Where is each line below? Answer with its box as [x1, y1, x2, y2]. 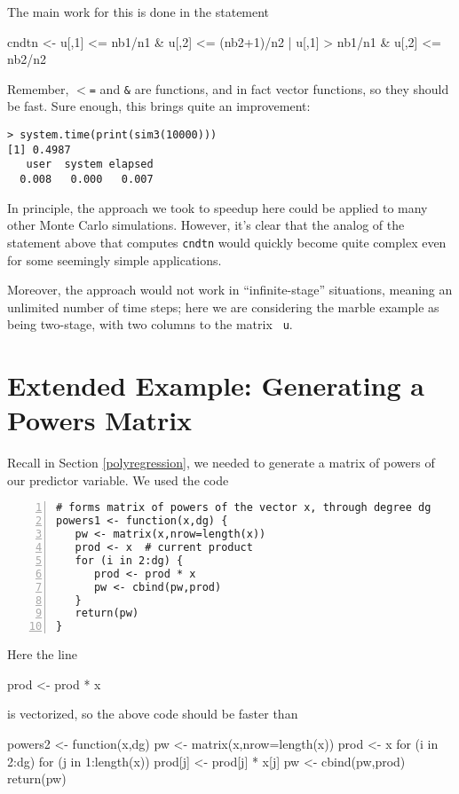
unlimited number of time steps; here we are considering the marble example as [7, 297, 439, 316]
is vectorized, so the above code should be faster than [7, 704, 298, 723]
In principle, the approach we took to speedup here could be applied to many [7, 198, 428, 216]
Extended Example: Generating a [7, 367, 424, 404]
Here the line [7, 645, 77, 664]
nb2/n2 [7, 50, 46, 68]
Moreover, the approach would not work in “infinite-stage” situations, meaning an [7, 280, 453, 299]
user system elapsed [26, 158, 154, 171]
